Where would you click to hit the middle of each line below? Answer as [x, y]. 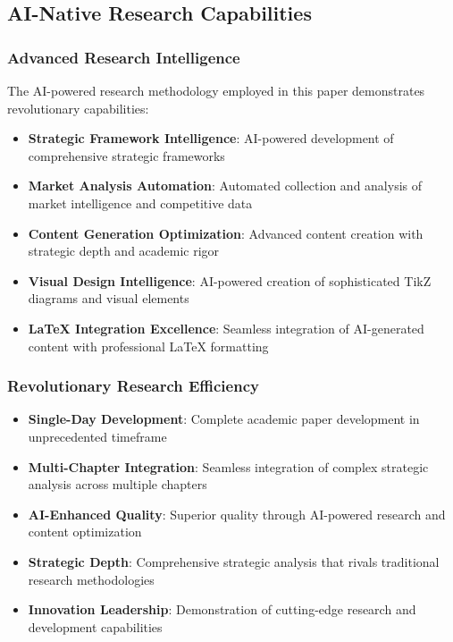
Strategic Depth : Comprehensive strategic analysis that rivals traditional [234, 561]
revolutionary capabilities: [78, 108]
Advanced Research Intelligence [124, 57]
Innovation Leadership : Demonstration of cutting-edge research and [222, 609]
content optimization [85, 532]
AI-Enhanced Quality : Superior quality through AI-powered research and [237, 514]
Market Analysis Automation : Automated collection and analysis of [225, 186]
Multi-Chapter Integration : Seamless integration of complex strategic [228, 466]
